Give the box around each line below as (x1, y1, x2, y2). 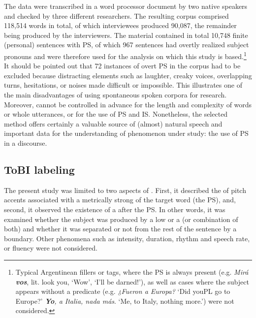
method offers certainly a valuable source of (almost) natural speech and (4, 118, 223, 128)
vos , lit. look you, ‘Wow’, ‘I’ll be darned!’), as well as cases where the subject (15, 276, 249, 286)
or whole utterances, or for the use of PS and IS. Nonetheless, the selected (4, 109, 228, 119)
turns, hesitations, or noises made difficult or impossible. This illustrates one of (4, 80, 242, 90)
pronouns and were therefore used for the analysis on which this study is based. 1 (4, 49, 247, 61)
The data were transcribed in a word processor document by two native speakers (4, 1, 248, 11)
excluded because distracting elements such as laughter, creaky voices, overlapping (4, 70, 252, 80)
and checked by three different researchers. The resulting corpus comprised (4, 10, 229, 21)
